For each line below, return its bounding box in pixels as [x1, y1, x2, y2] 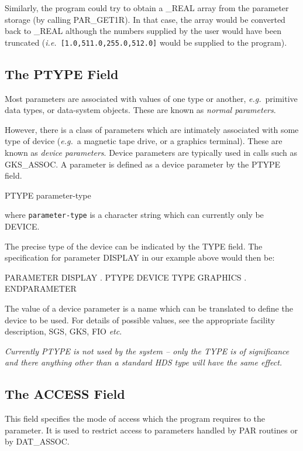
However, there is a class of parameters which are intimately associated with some [5, 123, 299, 135]
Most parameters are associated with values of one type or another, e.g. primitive [5, 92, 298, 104]
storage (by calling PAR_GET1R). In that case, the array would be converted [5, 13, 285, 25]
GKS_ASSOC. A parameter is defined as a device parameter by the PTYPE [5, 158, 281, 170]
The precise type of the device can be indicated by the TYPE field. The [5, 240, 263, 252]
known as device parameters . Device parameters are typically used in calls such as [5, 146, 298, 159]
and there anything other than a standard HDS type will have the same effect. [5, 356, 283, 368]
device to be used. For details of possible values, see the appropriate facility [5, 313, 275, 326]
